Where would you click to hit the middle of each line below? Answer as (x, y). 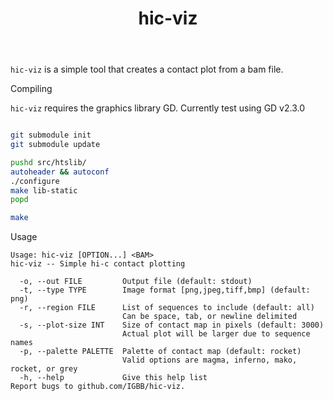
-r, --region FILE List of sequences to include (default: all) (167, 308)
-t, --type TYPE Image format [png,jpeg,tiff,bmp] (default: (165, 290)
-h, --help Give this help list (113, 378)
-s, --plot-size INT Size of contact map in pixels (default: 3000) (172, 325)
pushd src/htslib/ (48, 162)
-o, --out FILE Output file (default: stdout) (136, 282)
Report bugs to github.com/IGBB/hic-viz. (98, 387)
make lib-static (44, 190)
